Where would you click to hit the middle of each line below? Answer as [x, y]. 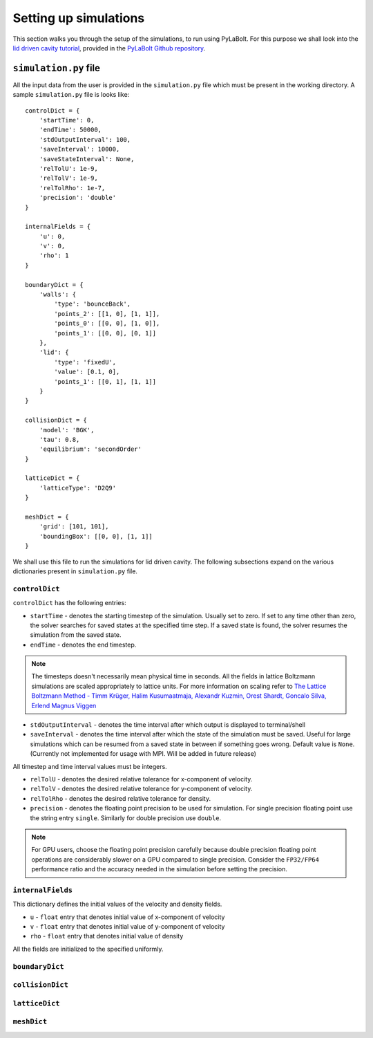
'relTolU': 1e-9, [68, 168]
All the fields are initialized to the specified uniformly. [88, 949]
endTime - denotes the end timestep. [83, 645]
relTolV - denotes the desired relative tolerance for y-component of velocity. [141, 789]
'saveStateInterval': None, [87, 159]
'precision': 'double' [78, 198]
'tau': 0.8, [59, 439]
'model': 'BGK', [67, 430]
